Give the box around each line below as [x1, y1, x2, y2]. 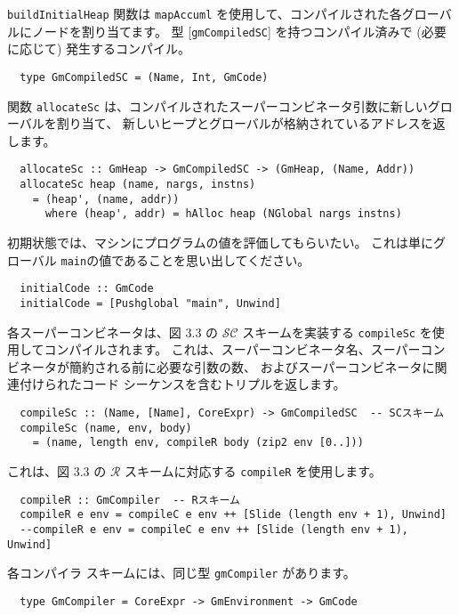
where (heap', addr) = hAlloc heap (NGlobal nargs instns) [44, 207, 402, 221]
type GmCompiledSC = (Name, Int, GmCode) [20, 70, 269, 84]
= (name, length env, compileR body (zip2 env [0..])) [32, 436, 364, 449]
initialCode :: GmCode [20, 282, 154, 295]
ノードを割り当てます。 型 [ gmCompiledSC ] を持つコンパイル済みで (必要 [31, 21, 447, 40]
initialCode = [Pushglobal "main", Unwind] [20, 296, 281, 310]
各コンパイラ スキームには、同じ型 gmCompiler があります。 [7, 563, 356, 582]
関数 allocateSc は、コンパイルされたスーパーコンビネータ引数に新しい [7, 96, 428, 115]
